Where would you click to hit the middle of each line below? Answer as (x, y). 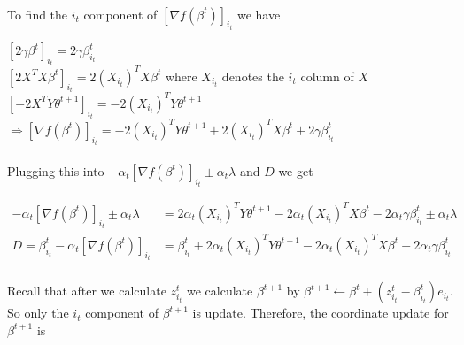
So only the (38, 313)
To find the (38, 14)
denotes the (253, 76)
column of (327, 76)
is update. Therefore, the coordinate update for (321, 313)
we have (259, 14)
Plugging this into (56, 170)
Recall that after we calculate (87, 291)
